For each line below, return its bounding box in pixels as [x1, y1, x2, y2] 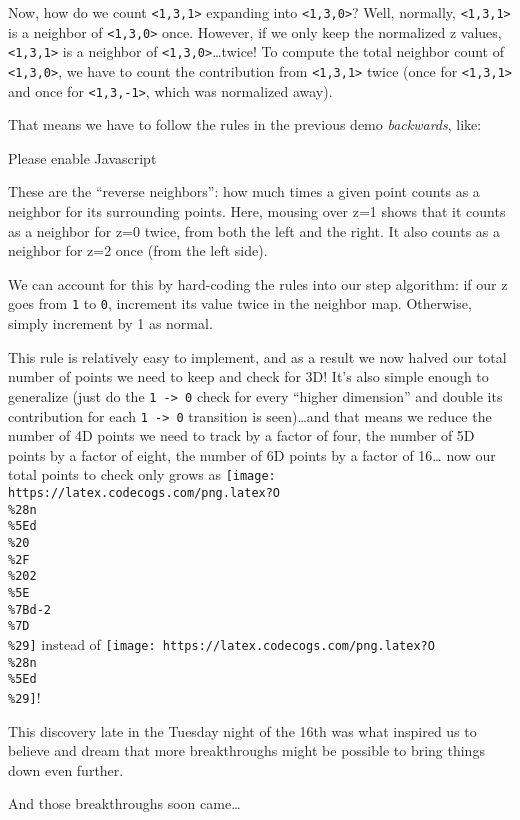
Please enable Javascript [8, 147, 157, 168]
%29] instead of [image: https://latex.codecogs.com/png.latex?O [8, 633, 435, 654]
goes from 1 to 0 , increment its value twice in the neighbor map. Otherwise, [8, 293, 472, 314]
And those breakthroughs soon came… [8, 793, 241, 814]
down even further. [8, 759, 124, 780]
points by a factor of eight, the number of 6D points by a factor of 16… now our [8, 444, 496, 465]
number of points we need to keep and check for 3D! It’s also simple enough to [8, 366, 489, 387]
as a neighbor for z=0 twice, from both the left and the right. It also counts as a [8, 220, 501, 241]
